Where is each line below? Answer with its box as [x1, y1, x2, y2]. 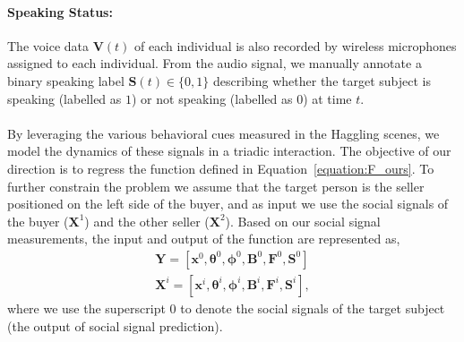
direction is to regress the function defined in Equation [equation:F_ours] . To [7, 158, 434, 177]
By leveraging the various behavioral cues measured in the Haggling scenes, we [7, 124, 440, 142]
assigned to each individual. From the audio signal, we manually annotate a [7, 54, 422, 73]
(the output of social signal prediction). [7, 316, 223, 335]
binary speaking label [7, 71, 125, 90]
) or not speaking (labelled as [132, 89, 293, 107]
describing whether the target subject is [212, 71, 431, 90]
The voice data [7, 36, 89, 55]
